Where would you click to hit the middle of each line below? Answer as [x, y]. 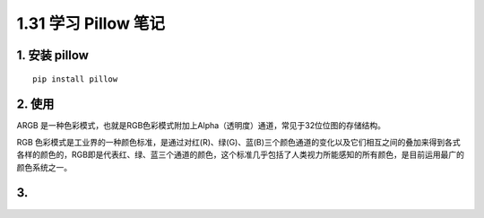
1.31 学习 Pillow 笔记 [91, 23]
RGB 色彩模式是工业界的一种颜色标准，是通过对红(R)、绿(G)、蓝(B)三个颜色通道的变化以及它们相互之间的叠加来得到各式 [238, 142]
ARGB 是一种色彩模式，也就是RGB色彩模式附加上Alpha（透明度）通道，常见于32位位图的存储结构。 [201, 126]
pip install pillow [75, 79]
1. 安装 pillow [53, 55]
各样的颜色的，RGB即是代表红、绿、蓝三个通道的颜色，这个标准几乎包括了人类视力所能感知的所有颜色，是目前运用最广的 [241, 155]
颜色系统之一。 [44, 167]
